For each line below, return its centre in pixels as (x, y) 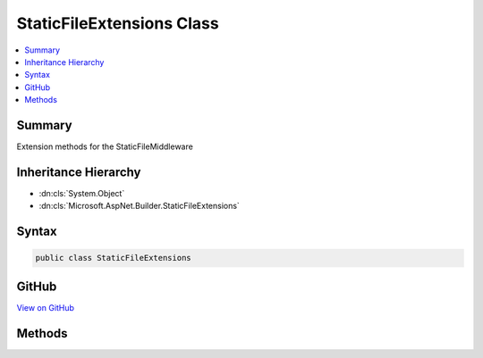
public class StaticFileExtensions (113, 258)
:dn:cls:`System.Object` (82, 193)
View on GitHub (46, 307)
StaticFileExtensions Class (118, 23)
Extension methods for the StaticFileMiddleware (105, 146)
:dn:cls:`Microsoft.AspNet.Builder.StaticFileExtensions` (140, 206)
